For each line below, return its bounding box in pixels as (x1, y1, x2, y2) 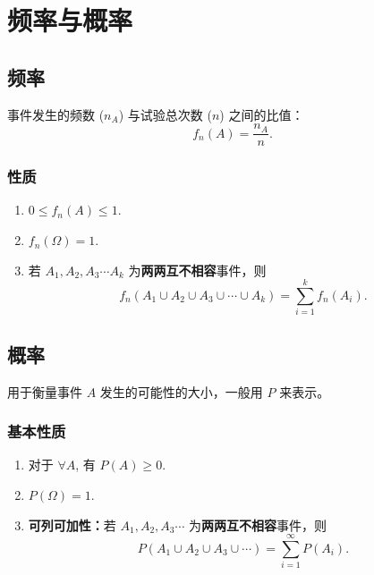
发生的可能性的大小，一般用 (99, 382, 263, 401)
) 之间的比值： (219, 105, 304, 123)
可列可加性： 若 (28, 515, 116, 534)
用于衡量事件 (7, 382, 82, 401)
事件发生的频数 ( (7, 105, 105, 123)
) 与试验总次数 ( (118, 105, 212, 123)
